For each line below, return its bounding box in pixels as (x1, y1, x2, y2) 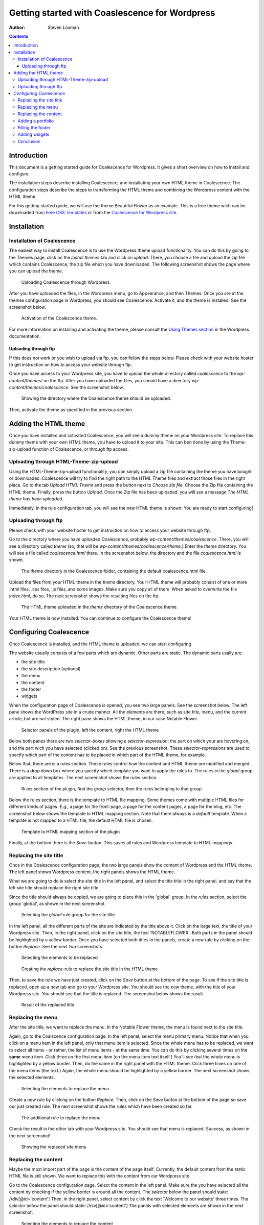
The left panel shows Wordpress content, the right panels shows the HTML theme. (9, 869, 176, 875)
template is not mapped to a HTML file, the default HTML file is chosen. (9, 817, 153, 823)
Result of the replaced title (21, 1002, 75, 1008)
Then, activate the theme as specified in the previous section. (9, 407, 133, 413)
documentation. (9, 333, 41, 339)
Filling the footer (18, 125, 51, 131)
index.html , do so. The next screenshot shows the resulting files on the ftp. (9, 593, 160, 599)
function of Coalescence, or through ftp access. (32, 446, 129, 452)
